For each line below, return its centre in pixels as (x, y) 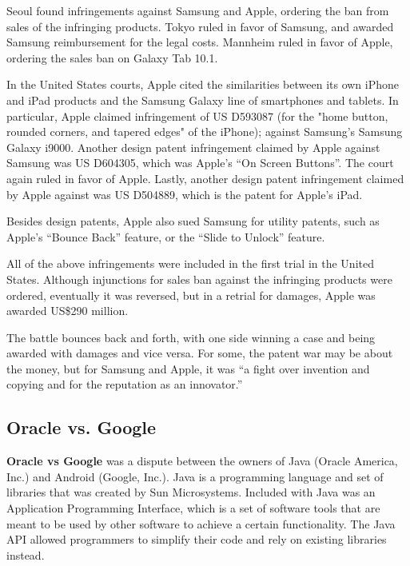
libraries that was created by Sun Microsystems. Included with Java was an (191, 492)
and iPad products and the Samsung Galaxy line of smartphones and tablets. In (203, 100)
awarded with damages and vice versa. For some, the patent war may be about (200, 353)
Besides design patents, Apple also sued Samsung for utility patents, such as (193, 221)
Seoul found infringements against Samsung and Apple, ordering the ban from (198, 10)
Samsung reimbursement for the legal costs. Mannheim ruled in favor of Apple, (200, 42)
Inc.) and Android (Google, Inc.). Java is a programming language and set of (195, 476)
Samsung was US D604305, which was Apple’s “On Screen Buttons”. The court (200, 163)
